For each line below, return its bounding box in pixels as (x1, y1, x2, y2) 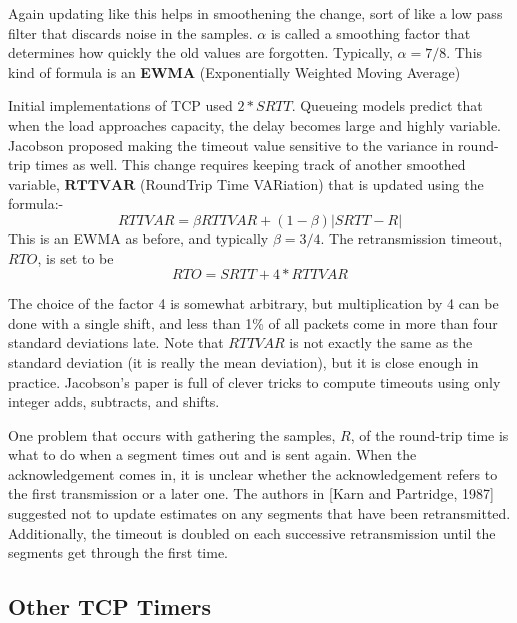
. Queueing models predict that (291, 95, 483, 116)
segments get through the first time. (8, 542, 229, 563)
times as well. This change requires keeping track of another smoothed (35, 154, 466, 175)
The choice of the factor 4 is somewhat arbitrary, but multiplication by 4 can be (8, 293, 499, 314)
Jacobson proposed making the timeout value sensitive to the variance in (8, 134, 454, 155)
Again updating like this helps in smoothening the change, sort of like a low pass (8, 3, 503, 23)
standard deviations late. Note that (8, 332, 224, 353)
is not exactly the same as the (289, 332, 473, 353)
